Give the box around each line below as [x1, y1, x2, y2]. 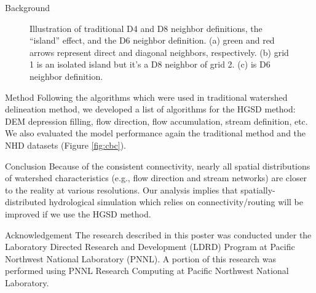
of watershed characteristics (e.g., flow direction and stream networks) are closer [5, 171, 307, 184]
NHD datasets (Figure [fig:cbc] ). [5, 138, 126, 151]
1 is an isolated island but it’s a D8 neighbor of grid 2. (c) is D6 [30, 58, 271, 71]
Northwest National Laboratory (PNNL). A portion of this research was [5, 252, 276, 265]
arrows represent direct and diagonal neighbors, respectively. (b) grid [30, 45, 289, 58]
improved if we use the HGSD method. [5, 207, 151, 220]
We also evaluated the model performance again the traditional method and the [5, 127, 306, 139]
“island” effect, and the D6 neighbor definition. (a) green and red [30, 34, 275, 47]
